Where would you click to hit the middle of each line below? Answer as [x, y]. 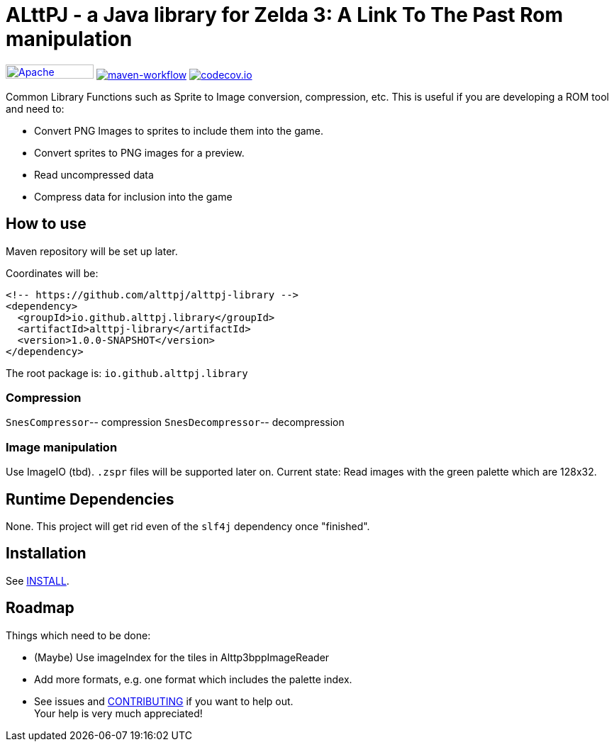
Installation [46, 554]
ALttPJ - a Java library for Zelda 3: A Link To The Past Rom [284, 15]
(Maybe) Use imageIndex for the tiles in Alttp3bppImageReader [182, 657]
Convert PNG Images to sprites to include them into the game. [179, 130]
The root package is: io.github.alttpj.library [127, 373]
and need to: [35, 108]
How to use [46, 224]
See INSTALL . [38, 580]
